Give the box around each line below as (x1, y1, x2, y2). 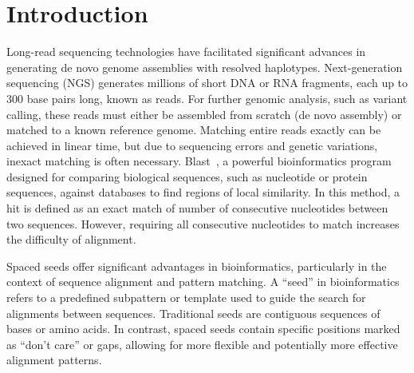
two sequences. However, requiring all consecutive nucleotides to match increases (6, 215, 400, 232)
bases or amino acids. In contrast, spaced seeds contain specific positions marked (6, 320, 400, 337)
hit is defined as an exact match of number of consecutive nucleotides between (6, 200, 388, 216)
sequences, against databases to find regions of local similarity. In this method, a (6, 184, 400, 200)
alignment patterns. (6, 351, 102, 368)
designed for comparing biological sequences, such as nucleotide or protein (6, 168, 368, 185)
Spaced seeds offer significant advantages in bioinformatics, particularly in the (6, 257, 387, 274)
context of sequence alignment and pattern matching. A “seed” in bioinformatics (6, 273, 400, 290)
